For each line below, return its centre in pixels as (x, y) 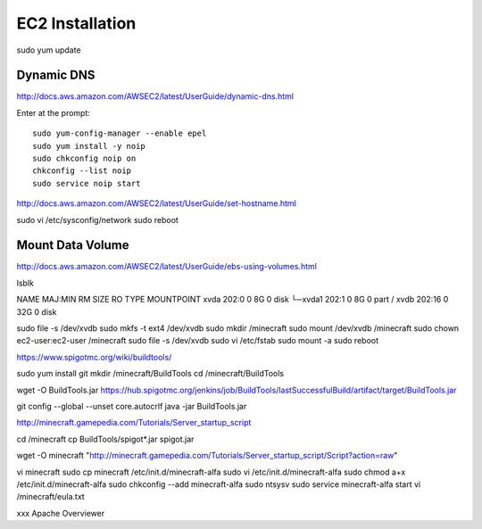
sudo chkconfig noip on (84, 159)
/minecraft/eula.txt (50, 497)
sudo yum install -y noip (89, 146)
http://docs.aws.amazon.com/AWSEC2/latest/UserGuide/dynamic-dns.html (155, 96)
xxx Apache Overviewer (61, 513)
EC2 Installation (76, 23)
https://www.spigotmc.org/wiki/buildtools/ (94, 357)
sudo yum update (49, 50)
